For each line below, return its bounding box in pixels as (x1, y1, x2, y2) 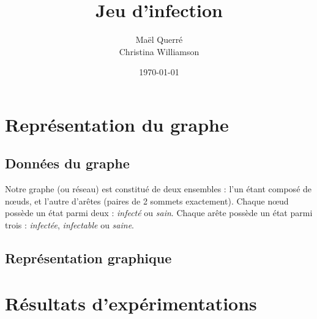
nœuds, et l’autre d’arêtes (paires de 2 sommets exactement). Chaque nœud (5, 194, 289, 207)
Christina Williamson (119, 45, 200, 58)
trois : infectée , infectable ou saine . (5, 219, 134, 231)
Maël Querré (135, 33, 183, 46)
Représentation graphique (5, 249, 172, 268)
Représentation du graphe (5, 111, 229, 137)
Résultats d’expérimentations (5, 290, 257, 315)
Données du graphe (5, 154, 130, 173)
